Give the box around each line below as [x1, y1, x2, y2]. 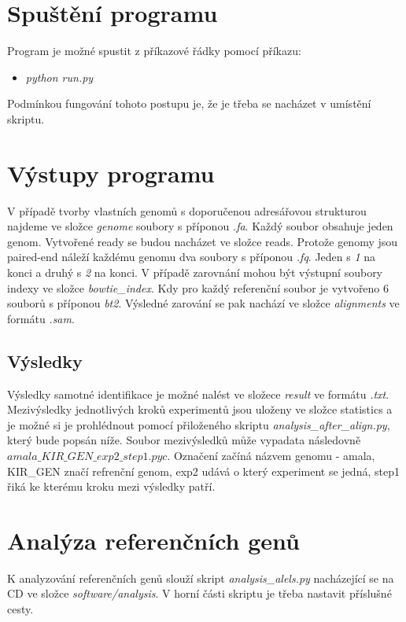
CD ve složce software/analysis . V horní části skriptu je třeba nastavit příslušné [7, 585, 392, 602]
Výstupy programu [7, 156, 215, 189]
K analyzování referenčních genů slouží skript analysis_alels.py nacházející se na [7, 569, 394, 586]
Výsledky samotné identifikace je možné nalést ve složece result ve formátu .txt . [7, 385, 389, 402]
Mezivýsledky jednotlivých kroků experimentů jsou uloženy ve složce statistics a [7, 401, 393, 418]
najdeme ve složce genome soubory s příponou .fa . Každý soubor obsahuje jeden [7, 218, 393, 234]
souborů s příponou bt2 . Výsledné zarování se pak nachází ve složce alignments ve [7, 295, 400, 311]
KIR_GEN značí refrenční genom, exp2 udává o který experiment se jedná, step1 [7, 462, 400, 479]
